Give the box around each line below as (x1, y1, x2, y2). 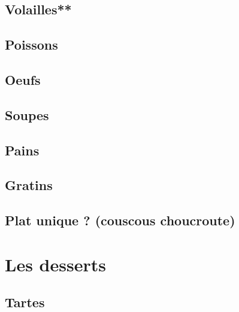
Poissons (5, 35, 58, 54)
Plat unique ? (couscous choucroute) (5, 211, 235, 230)
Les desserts (5, 252, 106, 276)
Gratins (5, 176, 53, 194)
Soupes (5, 105, 49, 124)
